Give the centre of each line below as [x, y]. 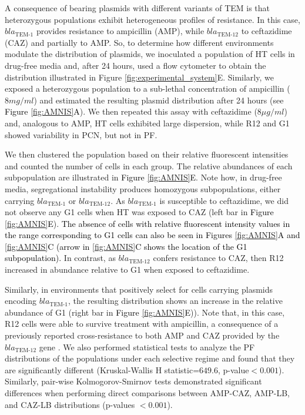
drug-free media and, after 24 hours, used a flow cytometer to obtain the [135, 65]
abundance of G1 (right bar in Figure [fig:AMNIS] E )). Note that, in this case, [145, 312]
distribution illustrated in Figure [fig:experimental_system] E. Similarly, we [139, 77]
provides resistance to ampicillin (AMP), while [120, 31]
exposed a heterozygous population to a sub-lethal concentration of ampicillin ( [148, 88]
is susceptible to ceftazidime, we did [224, 200]
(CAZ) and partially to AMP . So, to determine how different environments [139, 42]
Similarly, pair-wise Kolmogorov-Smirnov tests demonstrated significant [133, 381]
